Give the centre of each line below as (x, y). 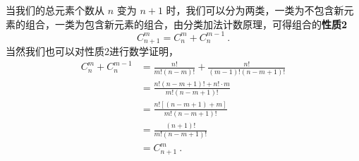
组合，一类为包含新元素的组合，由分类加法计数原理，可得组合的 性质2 (186, 24)
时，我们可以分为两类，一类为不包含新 (255, 10)
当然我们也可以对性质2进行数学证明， (92, 51)
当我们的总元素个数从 (55, 10)
